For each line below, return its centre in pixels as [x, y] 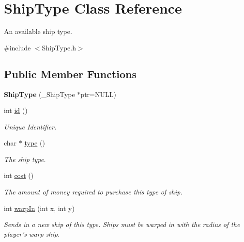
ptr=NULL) [98, 94]
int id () [16, 110]
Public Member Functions [70, 73]
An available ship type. [38, 31]
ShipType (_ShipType [39, 94]
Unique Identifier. [30, 126]
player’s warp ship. [32, 234]
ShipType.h [59, 47]
